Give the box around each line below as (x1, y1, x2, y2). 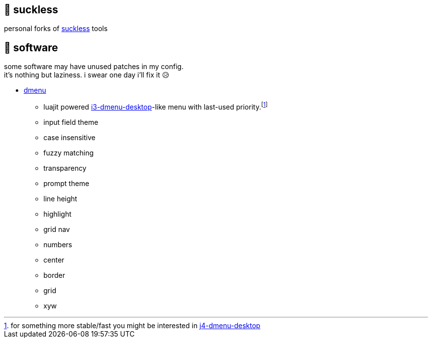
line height (43, 194, 77, 203)
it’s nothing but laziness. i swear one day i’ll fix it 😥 (4, 71, 170, 79)
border (43, 270, 66, 279)
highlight (43, 209, 72, 218)
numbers (43, 240, 72, 249)
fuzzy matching (43, 148, 94, 157)
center (43, 255, 65, 264)
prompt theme (43, 179, 89, 188)
